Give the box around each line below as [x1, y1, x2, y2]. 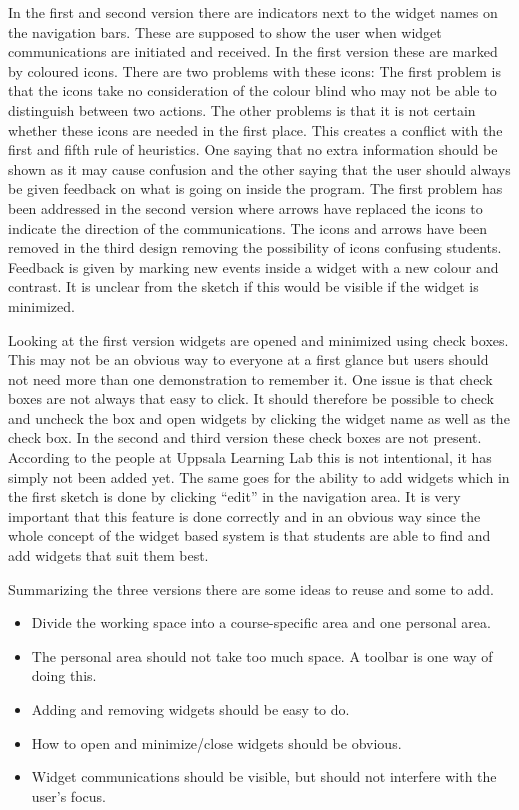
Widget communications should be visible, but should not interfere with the [31, 766, 497, 787]
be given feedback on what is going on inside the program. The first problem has [8, 178, 503, 199]
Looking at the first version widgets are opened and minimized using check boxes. [8, 329, 509, 350]
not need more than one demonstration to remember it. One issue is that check [8, 368, 493, 389]
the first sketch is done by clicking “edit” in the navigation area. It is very [8, 486, 461, 507]
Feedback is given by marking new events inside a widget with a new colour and [8, 256, 499, 277]
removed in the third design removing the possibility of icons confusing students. [8, 237, 502, 258]
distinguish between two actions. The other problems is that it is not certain [8, 99, 476, 120]
